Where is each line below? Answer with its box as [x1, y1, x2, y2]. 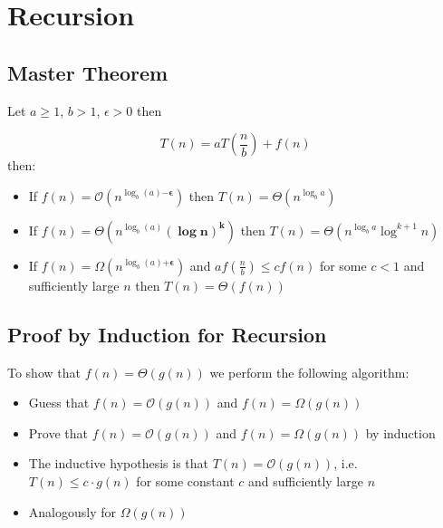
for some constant [136, 471, 235, 490]
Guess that [28, 393, 90, 412]
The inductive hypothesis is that [28, 454, 208, 473]
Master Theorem [7, 58, 169, 86]
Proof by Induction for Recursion [7, 320, 327, 348]
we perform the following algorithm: [209, 362, 409, 381]
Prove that [28, 423, 88, 442]
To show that [7, 362, 81, 381]
